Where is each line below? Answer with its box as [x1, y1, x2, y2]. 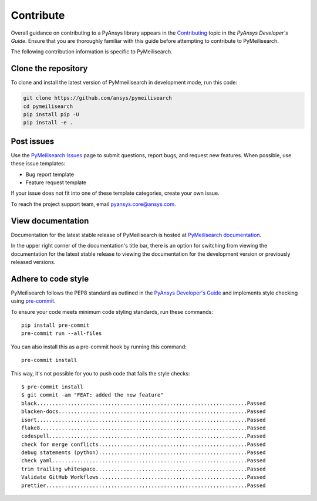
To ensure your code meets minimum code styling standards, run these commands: [11, 308, 214, 315]
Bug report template [25, 171, 75, 178]
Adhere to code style [11, 273, 89, 284]
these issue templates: [11, 160, 66, 167]
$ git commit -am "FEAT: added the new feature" [21, 392, 164, 398]
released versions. [11, 258, 56, 265]
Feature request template [25, 179, 87, 186]
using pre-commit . [11, 297, 56, 304]
